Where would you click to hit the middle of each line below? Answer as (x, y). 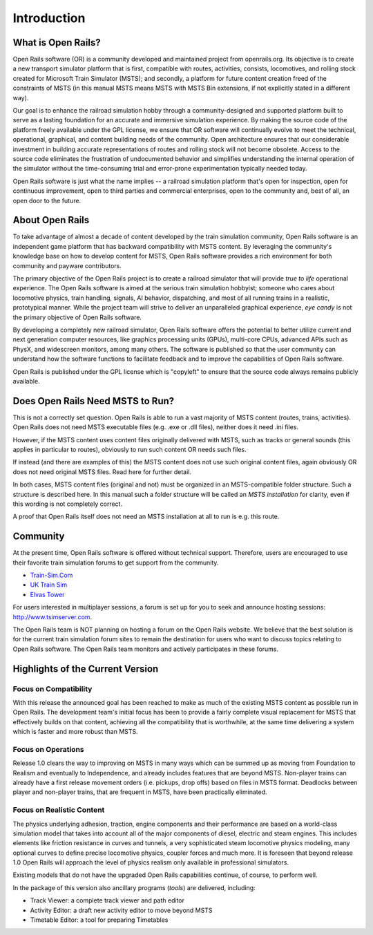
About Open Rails (51, 220)
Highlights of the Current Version (86, 669)
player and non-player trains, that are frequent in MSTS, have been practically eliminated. (140, 792)
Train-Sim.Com (51, 575)
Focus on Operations (48, 749)
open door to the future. (47, 200)
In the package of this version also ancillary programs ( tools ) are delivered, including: (134, 887)
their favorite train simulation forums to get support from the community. (116, 563)
